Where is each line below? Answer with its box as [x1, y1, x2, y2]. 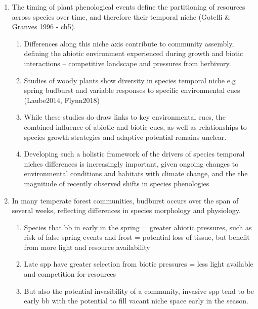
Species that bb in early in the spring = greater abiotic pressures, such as [24, 222, 252, 232]
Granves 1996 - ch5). [12, 21, 76, 32]
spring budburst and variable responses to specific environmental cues [24, 85, 240, 95]
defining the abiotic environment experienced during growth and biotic [24, 48, 243, 59]
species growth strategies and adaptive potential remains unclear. [24, 131, 227, 142]
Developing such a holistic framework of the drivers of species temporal [24, 148, 245, 159]
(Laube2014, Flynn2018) [24, 94, 100, 105]
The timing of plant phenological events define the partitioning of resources [12, 2, 245, 12]
